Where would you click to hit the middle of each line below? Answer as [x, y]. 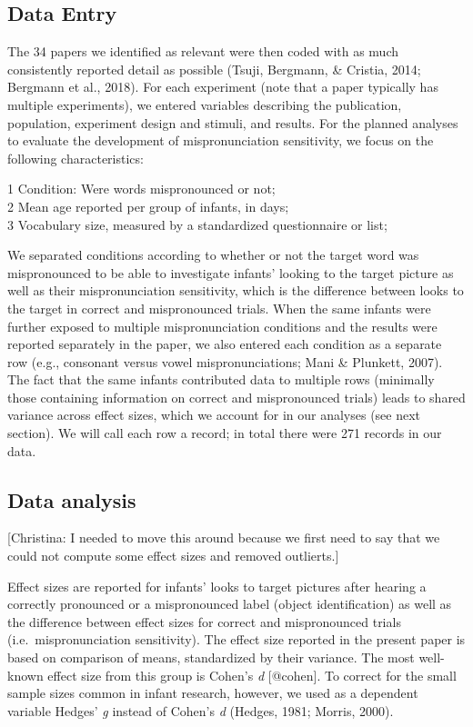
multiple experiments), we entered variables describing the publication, [205, 104]
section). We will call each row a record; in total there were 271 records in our [225, 433]
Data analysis [72, 499]
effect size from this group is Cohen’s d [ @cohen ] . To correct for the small [252, 675]
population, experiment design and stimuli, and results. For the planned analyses [233, 122]
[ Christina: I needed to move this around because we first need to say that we [224, 538]
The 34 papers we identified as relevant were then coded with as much [203, 51]
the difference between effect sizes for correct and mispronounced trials [204, 621]
